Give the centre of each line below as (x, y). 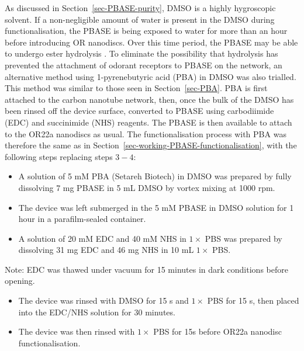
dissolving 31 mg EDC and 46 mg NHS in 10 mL (106, 250)
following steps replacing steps (59, 156)
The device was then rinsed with (77, 331)
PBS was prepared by (243, 238)
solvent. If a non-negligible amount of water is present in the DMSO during (140, 19)
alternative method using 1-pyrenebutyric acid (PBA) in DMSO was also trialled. (151, 76)
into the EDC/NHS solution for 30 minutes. (97, 312)
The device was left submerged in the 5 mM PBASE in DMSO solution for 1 (156, 207)
